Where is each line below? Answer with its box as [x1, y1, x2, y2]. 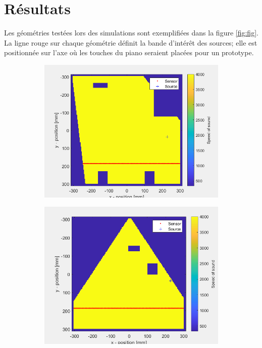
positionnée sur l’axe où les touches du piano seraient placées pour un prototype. [4, 47, 254, 58]
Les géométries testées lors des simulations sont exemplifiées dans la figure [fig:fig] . [4, 27, 258, 38]
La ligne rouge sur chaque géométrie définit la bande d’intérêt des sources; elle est [4, 37, 257, 48]
